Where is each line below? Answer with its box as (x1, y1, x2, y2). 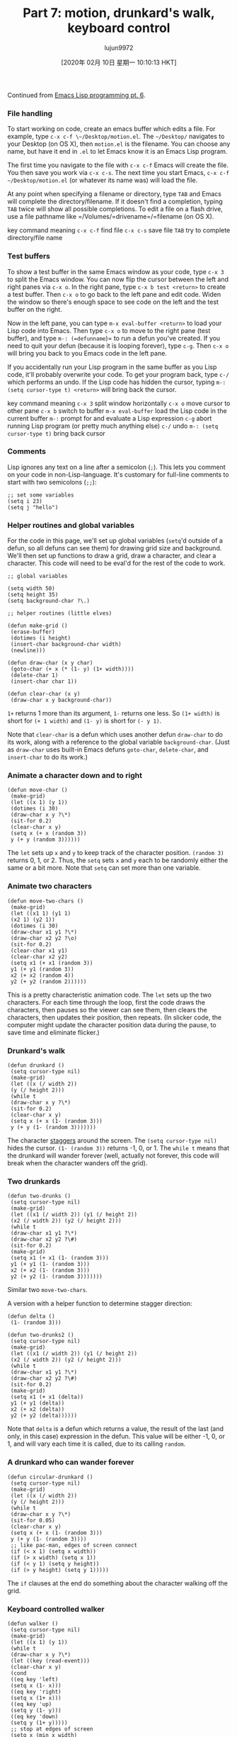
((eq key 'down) (10, 1713, 59, 1720)
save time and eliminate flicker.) (7, 1028, 100, 1036)
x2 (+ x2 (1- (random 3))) (10, 1267, 91, 1274)
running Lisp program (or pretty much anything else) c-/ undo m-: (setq (7, 421, 219, 430)
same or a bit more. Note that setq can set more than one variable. (7, 864, 201, 872)
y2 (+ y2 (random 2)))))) (10, 978, 87, 985)
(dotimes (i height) (10, 635, 71, 642)
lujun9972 (104, 43, 134, 52)
